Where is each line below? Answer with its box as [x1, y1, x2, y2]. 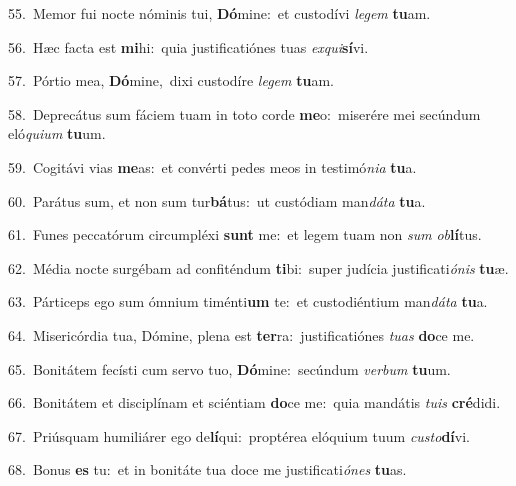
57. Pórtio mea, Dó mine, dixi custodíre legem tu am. [8, 70, 334, 91]
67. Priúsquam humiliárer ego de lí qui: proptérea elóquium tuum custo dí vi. [8, 425, 470, 446]
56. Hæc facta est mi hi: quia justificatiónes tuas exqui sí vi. [8, 36, 369, 57]
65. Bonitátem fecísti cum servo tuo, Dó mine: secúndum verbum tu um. [8, 358, 451, 379]
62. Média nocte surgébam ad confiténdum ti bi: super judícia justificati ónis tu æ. [8, 257, 509, 278]
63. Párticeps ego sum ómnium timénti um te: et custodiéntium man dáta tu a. [8, 291, 488, 312]
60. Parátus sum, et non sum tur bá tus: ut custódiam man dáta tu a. [8, 190, 426, 211]
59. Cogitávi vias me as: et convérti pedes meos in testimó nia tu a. [8, 156, 417, 177]
